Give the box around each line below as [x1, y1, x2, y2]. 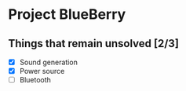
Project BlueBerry [8, 5, 126, 24]
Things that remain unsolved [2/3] [8, 37, 179, 50]
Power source [19, 67, 65, 76]
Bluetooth [19, 75, 51, 85]
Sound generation [19, 57, 78, 67]
